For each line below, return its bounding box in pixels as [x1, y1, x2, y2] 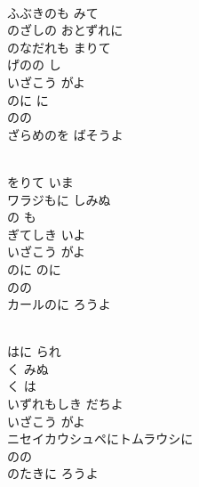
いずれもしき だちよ [7, 394, 123, 413]
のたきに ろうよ [7, 464, 99, 483]
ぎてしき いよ [7, 224, 86, 243]
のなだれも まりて [7, 37, 111, 56]
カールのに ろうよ [7, 295, 111, 313]
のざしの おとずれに [7, 20, 123, 39]
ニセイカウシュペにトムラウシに [7, 429, 194, 448]
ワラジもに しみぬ [7, 190, 111, 208]
